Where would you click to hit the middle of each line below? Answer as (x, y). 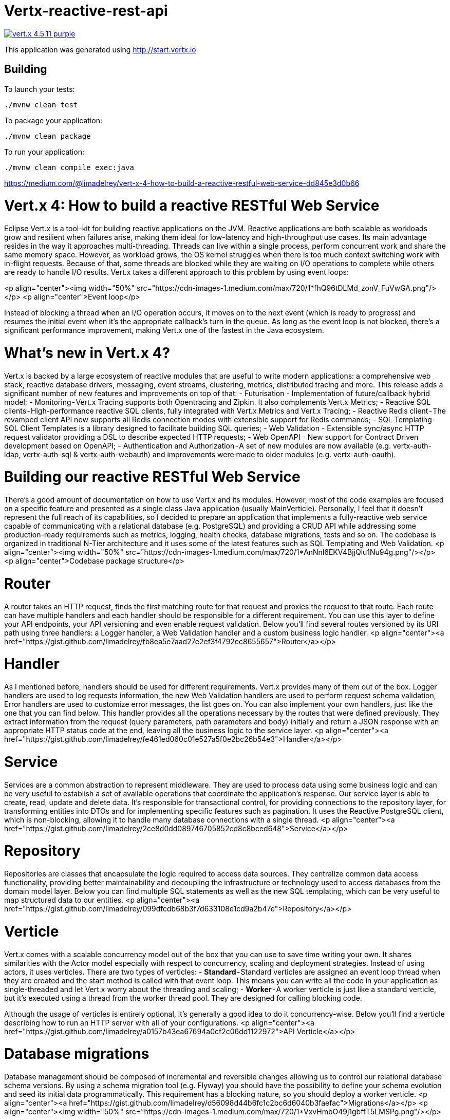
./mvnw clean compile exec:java (69, 167)
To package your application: (53, 120)
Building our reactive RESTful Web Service (152, 477)
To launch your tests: (40, 89)
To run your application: (44, 152)
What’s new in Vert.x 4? (87, 353)
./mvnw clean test (41, 105)
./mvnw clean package (48, 136)
